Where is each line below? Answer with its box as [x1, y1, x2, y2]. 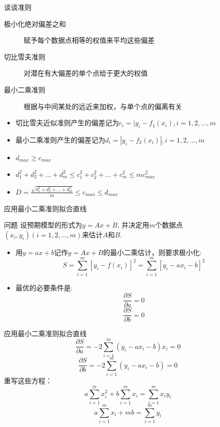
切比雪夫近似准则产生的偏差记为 [15, 117, 119, 128]
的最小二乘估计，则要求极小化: [103, 247, 202, 257]
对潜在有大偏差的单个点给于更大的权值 [24, 68, 148, 78]
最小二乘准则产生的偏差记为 [15, 134, 105, 144]
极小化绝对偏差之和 [4, 18, 66, 28]
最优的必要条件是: [15, 282, 73, 292]
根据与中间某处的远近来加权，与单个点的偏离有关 [24, 101, 182, 111]
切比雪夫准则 [4, 51, 45, 61]
